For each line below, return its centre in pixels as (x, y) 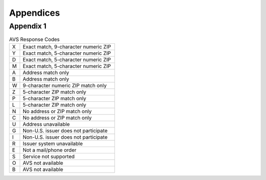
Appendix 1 (28, 26)
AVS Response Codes (34, 39)
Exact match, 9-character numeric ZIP (67, 47)
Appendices (34, 13)
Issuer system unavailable (53, 144)
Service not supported (49, 156)
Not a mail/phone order (49, 150)
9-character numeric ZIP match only (65, 85)
